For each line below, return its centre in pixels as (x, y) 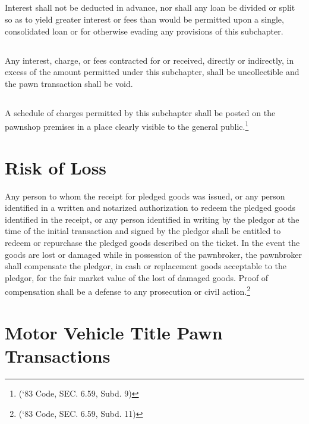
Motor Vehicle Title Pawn (114, 332)
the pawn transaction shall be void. (69, 83)
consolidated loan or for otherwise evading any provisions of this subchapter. (144, 31)
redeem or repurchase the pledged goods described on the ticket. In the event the (152, 243)
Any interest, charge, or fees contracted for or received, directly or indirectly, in (149, 60)
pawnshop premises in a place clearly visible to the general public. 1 (127, 125)
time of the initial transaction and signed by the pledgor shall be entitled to (143, 231)
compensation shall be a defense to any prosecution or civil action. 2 (128, 291)
